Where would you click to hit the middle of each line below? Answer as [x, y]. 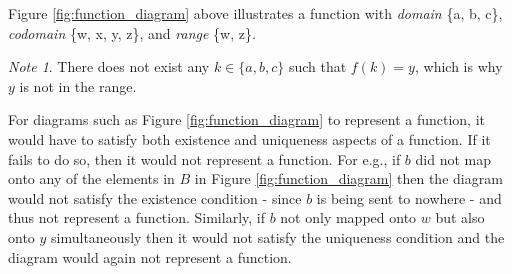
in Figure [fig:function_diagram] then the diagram [348, 178]
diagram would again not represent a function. [150, 256]
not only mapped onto [348, 217]
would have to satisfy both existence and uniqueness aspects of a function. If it [249, 138]
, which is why [458, 66]
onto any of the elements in [91, 178]
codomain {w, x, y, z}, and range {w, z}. [132, 32]
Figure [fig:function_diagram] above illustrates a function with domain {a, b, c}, [255, 13]
